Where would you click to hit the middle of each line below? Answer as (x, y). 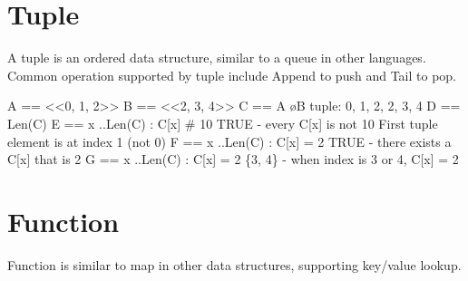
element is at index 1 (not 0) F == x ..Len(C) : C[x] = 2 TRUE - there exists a (229, 141)
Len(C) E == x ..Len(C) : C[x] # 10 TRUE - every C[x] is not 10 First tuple (223, 123)
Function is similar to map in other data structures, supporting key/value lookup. (234, 264)
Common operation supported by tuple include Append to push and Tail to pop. (232, 75)
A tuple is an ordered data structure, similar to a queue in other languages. (217, 58)
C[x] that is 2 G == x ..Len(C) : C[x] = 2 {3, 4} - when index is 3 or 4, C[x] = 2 (233, 159)
